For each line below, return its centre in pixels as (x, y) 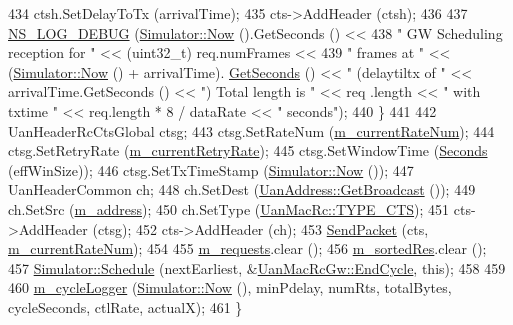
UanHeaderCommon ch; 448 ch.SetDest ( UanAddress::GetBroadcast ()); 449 (242, 189)
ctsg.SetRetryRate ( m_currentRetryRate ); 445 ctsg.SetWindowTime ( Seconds (248, 150)
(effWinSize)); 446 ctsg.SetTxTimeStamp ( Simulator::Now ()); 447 (211, 169)
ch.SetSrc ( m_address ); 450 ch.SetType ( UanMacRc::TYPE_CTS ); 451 (229, 208)
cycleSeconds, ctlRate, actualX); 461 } (125, 306)
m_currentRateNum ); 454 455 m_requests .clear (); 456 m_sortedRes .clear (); (247, 248)
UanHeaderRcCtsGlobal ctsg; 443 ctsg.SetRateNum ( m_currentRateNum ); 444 (251, 130)
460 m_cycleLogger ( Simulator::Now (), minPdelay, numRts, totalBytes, (230, 287)
